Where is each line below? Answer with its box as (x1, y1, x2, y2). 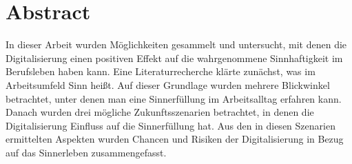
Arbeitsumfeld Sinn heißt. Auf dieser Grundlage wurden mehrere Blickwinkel (6, 77, 330, 92)
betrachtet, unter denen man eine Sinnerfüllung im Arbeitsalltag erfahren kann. (6, 91, 342, 105)
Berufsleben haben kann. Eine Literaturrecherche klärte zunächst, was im (6, 64, 315, 79)
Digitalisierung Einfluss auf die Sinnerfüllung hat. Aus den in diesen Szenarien (6, 118, 335, 132)
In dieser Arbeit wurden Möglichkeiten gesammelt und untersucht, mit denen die (6, 37, 347, 52)
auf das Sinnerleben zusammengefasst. (6, 145, 167, 159)
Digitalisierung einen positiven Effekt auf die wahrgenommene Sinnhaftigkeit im (6, 50, 343, 65)
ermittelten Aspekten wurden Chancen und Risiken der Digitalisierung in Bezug (6, 132, 344, 146)
